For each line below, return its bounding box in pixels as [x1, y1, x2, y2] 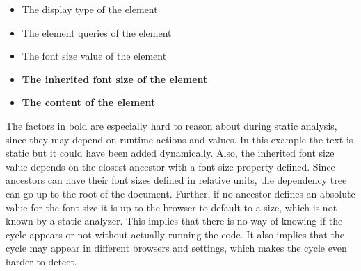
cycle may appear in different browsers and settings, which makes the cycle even [6, 241, 347, 255]
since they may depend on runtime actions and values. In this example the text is [6, 132, 353, 146]
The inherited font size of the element [22, 71, 208, 86]
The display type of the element [22, 2, 158, 16]
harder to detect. [6, 254, 77, 268]
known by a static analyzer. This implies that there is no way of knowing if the [6, 213, 343, 228]
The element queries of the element [22, 25, 172, 40]
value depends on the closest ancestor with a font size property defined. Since [6, 159, 335, 173]
